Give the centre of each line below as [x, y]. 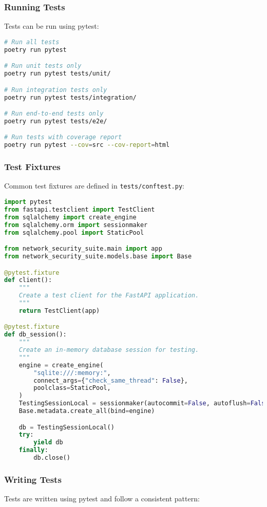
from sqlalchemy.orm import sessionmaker [76, 225]
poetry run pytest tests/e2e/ [56, 121]
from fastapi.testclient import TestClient [80, 209]
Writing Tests [33, 479]
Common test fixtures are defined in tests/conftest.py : [94, 186]
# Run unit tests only [43, 66]
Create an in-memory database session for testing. [109, 350]
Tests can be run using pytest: [52, 26]
